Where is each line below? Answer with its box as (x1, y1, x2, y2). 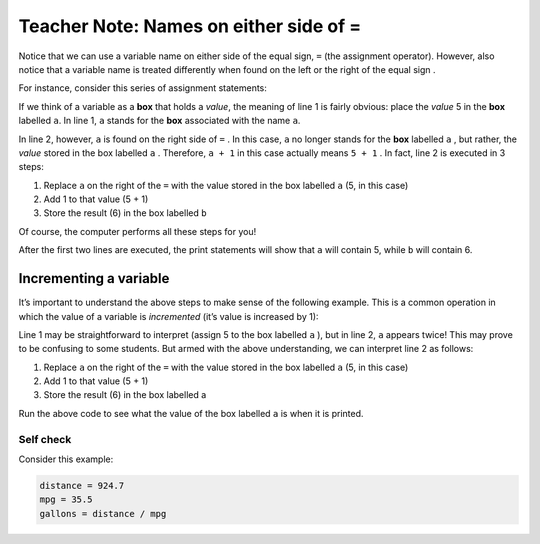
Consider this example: (18, 453, 114, 465)
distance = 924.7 (39, 480, 125, 491)
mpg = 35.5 (39, 494, 93, 505)
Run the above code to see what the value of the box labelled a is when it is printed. (18, 407, 364, 419)
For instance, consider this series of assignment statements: (18, 82, 267, 94)
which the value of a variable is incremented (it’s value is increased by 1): (18, 310, 319, 322)
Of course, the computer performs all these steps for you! (18, 225, 257, 237)
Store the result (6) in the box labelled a (43, 389, 207, 401)
